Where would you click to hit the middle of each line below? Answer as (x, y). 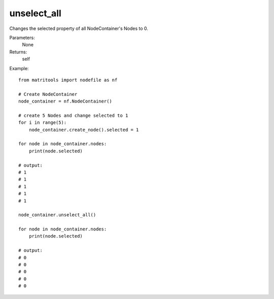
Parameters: (22, 38)
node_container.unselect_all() (57, 215)
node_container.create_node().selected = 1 (84, 130)
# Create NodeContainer (48, 94)
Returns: (18, 52)
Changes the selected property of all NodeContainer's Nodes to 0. (79, 28)
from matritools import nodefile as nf (68, 80)
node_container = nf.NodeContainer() (65, 101)
